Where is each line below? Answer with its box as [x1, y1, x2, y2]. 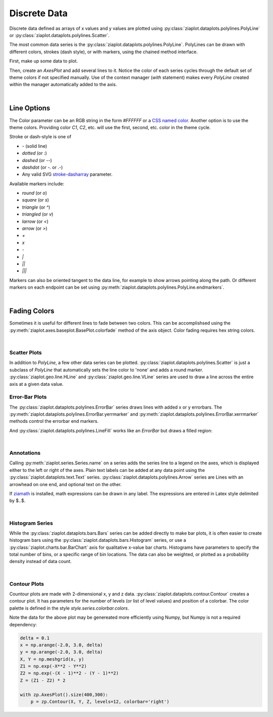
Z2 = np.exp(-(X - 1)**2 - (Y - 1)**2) [20, 670, 119, 676]
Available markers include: [9, 180, 64, 187]
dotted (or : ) [22, 150, 48, 156]
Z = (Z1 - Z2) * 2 [20, 678, 66, 683]
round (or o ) [22, 190, 48, 196]
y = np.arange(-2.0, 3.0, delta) [20, 649, 103, 655]
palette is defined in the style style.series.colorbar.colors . [9, 605, 129, 611]
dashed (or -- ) [22, 157, 52, 163]
